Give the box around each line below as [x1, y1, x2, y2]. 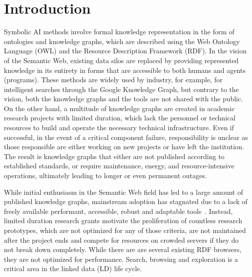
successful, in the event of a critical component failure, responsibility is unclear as [4, 132, 248, 142]
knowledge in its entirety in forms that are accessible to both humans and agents [4, 65, 246, 75]
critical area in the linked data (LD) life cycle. [4, 263, 142, 274]
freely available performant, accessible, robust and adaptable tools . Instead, [4, 206, 233, 216]
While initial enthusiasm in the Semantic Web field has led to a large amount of [4, 186, 243, 197]
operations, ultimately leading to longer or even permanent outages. [4, 170, 207, 181]
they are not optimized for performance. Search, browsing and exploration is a [4, 254, 238, 264]
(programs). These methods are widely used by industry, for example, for [4, 74, 223, 85]
